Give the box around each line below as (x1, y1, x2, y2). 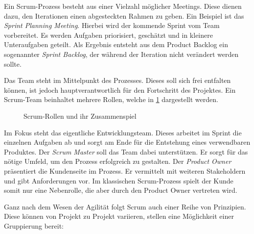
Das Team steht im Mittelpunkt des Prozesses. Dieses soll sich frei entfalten (4, 75, 231, 85)
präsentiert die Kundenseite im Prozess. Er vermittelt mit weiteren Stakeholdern (4, 165, 246, 176)
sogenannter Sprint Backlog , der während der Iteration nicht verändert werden (4, 49, 239, 59)
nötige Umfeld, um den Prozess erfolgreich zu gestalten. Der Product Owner (4, 156, 231, 166)
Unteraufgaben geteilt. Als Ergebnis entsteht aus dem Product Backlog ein (4, 39, 228, 50)
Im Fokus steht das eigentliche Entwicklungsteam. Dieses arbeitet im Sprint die (4, 127, 242, 137)
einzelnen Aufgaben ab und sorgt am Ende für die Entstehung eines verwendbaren (4, 137, 251, 147)
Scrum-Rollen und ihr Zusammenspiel (23, 110, 137, 121)
